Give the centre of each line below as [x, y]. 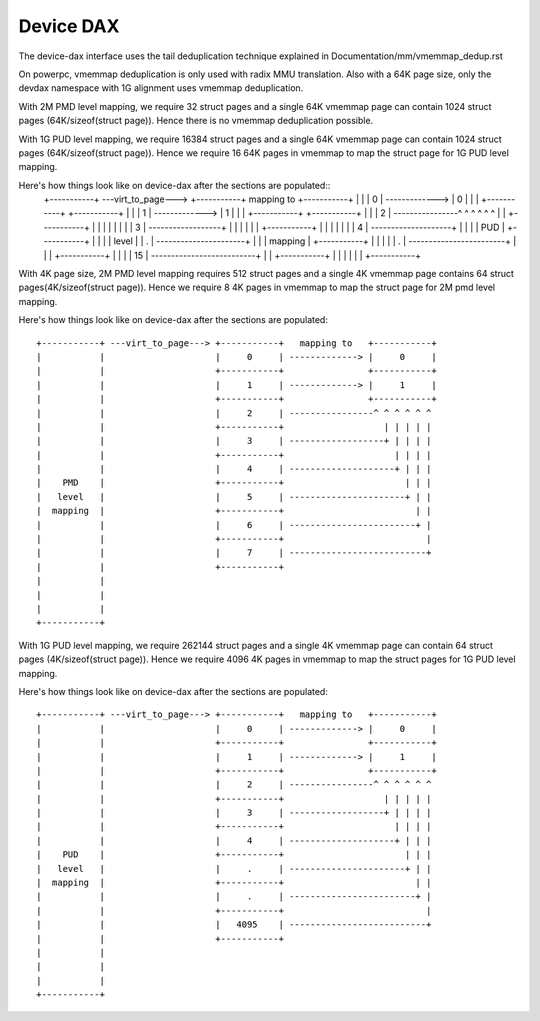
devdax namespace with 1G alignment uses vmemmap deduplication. [161, 88]
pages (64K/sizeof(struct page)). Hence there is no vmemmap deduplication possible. [196, 121]
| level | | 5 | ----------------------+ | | [234, 496]
